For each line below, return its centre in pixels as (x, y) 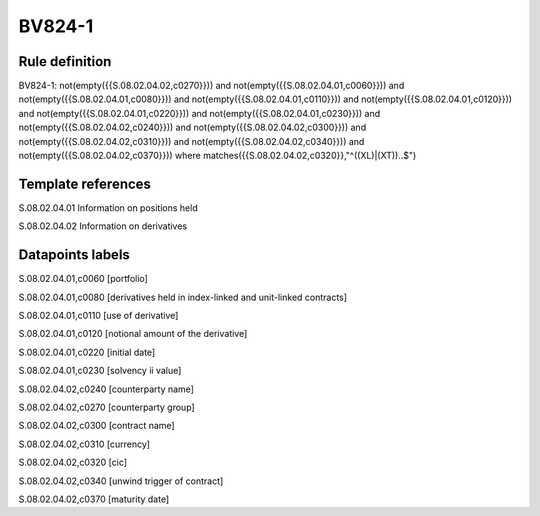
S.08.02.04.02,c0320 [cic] (73, 462)
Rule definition (65, 61)
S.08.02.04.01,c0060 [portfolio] (83, 279)
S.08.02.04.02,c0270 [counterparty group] (106, 407)
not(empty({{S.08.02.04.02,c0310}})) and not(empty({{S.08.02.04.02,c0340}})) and (191, 141)
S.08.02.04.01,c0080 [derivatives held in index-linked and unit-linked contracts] (183, 297)
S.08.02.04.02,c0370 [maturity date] (94, 499)
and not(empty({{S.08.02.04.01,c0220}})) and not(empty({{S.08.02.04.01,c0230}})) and (199, 113)
